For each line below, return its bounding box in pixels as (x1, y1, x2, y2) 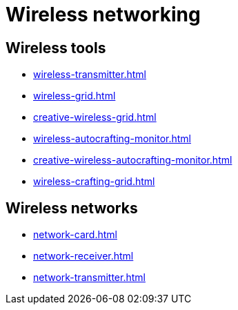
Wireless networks (6, 199, 138, 217)
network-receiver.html (33, 250, 134, 262)
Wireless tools (6, 39, 106, 57)
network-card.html (33, 229, 117, 241)
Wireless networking (6, 3, 201, 26)
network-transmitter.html (33, 271, 146, 284)
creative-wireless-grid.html (33, 111, 157, 124)
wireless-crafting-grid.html (33, 175, 155, 188)
